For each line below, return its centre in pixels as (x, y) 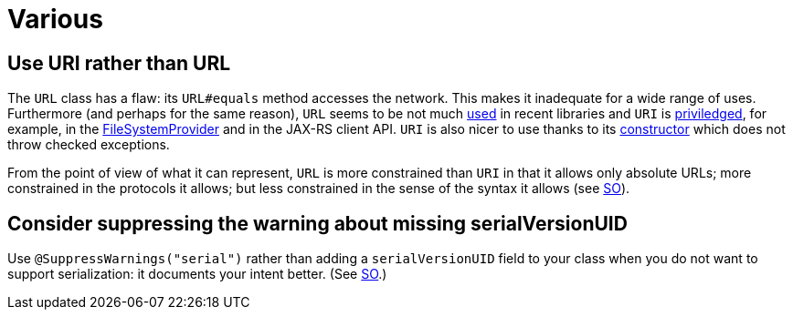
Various (55, 19)
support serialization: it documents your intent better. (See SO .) (197, 274)
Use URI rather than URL (119, 63)
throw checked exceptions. (89, 145)
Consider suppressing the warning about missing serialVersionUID (317, 223)
